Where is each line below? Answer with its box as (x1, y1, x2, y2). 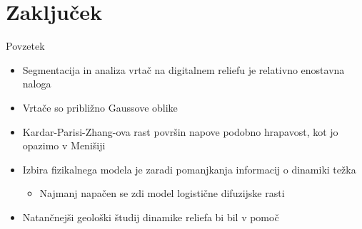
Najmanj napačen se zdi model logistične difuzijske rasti (39, 186, 285, 201)
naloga (22, 76, 51, 91)
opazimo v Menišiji (22, 138, 106, 153)
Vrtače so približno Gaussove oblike (22, 100, 178, 114)
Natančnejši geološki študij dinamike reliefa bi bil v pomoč (22, 209, 279, 224)
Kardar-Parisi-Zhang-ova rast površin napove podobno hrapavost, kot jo (22, 124, 338, 139)
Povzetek (6, 38, 45, 53)
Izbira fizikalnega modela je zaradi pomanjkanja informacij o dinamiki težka (22, 161, 356, 176)
